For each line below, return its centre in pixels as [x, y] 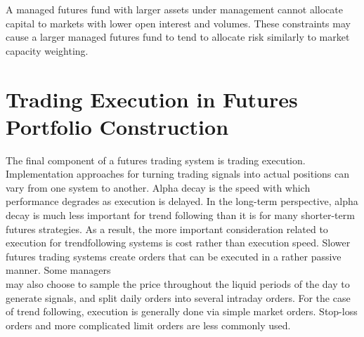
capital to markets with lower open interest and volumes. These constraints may [178, 23]
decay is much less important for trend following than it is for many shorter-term [180, 215]
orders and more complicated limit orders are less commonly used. [148, 325]
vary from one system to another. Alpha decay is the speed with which [158, 187]
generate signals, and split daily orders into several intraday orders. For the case [178, 297]
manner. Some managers [58, 270]
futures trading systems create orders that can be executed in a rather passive [174, 256]
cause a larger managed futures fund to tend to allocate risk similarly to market [178, 37]
